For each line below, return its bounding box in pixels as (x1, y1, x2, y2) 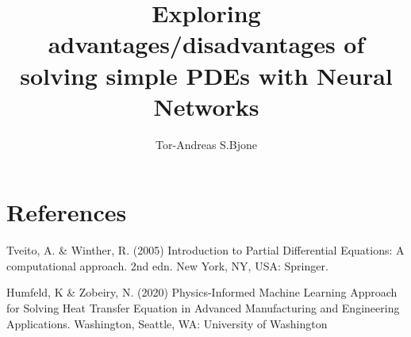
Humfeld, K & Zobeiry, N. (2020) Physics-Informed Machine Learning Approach (6, 284, 398, 301)
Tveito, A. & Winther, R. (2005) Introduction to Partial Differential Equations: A (6, 242, 405, 258)
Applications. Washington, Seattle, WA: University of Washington (6, 315, 328, 331)
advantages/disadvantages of (48, 28, 365, 60)
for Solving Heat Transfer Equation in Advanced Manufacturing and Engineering (6, 300, 400, 316)
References (6, 196, 127, 228)
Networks (153, 90, 259, 122)
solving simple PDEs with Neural (20, 59, 393, 91)
